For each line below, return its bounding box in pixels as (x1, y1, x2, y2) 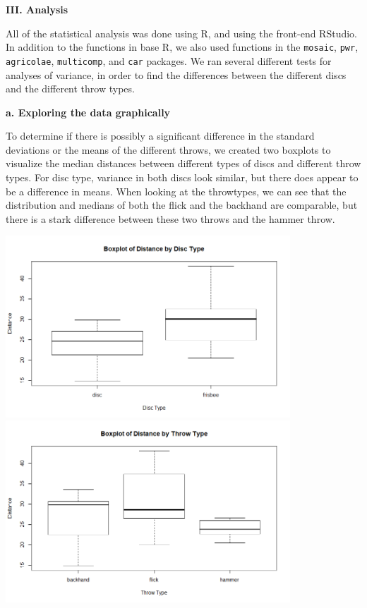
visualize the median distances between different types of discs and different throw (6, 156, 361, 171)
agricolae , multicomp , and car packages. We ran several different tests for (6, 53, 332, 68)
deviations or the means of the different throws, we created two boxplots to (6, 142, 331, 157)
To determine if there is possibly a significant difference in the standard (6, 128, 315, 143)
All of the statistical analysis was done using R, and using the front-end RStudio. (6, 25, 357, 40)
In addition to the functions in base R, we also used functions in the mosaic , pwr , (6, 39, 359, 54)
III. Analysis (6, 2, 68, 16)
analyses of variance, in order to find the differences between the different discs (6, 67, 347, 82)
